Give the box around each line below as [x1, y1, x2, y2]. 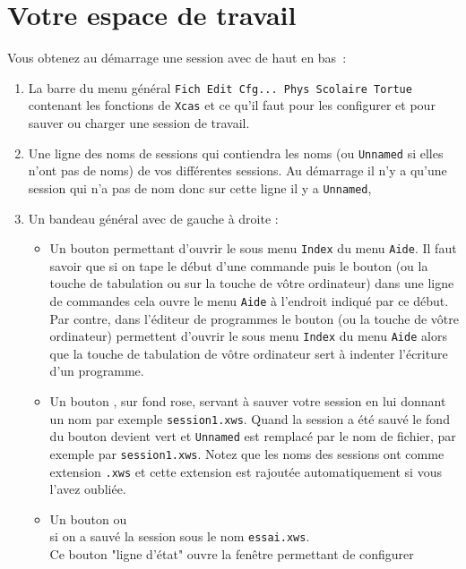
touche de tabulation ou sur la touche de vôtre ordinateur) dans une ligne [49, 274, 454, 293]
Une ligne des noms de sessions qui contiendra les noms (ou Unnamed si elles [28, 143, 444, 162]
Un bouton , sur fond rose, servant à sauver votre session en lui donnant [49, 392, 446, 411]
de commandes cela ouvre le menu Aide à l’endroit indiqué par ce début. [49, 291, 449, 310]
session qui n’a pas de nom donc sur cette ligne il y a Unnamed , [28, 178, 372, 197]
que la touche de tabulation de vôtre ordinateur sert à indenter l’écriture [49, 344, 448, 362]
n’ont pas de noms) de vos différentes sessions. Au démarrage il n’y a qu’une [28, 161, 447, 180]
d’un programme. [49, 361, 144, 380]
